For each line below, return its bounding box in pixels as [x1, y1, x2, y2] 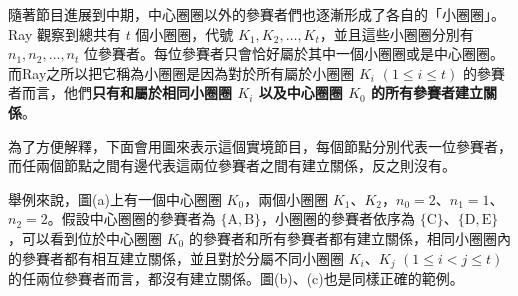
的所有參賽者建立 [371, 82, 484, 103]
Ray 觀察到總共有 [8, 23, 121, 44]
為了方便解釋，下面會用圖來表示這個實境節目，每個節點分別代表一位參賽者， [8, 135, 512, 156]
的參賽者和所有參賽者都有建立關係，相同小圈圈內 [188, 227, 511, 248]
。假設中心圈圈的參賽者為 [47, 208, 216, 229]
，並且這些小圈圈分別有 [319, 23, 474, 44]
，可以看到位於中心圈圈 [8, 227, 162, 248]
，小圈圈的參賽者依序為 [261, 208, 416, 229]
